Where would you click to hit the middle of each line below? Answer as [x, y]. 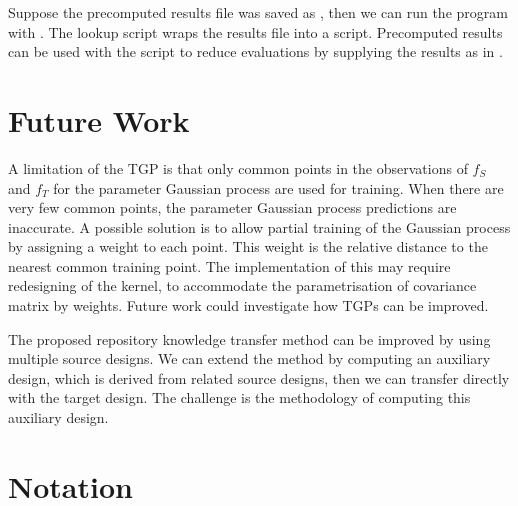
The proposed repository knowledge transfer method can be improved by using [249, 338]
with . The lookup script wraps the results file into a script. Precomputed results [255, 31]
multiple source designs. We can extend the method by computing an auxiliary [249, 358]
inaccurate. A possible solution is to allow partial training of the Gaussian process [259, 226]
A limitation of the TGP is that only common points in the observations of [238, 167]
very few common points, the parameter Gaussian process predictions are [232, 207]
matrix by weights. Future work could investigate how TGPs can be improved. [248, 305]
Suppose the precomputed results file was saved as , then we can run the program [258, 12]
